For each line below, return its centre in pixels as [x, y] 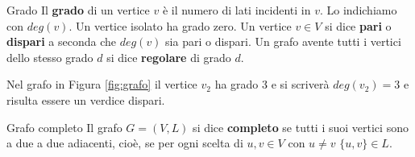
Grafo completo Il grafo [64, 127]
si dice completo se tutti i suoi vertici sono [301, 127]
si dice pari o [358, 25]
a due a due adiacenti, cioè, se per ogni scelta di [125, 143]
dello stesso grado [50, 57]
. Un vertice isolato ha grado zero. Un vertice [180, 25]
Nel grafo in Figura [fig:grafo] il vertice [102, 84]
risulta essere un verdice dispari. [86, 99]
